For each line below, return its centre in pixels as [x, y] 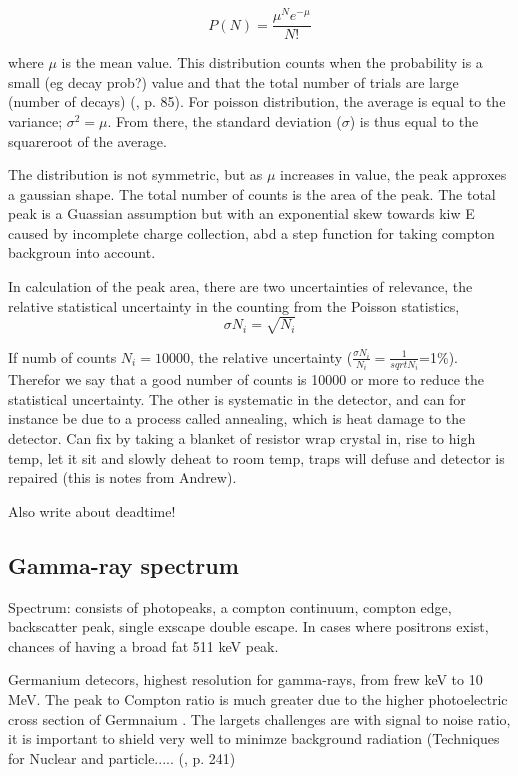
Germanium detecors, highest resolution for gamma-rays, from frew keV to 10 [245, 679]
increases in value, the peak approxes [393, 174]
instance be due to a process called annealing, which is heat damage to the [237, 418]
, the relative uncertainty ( [271, 356]
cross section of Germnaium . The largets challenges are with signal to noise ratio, [259, 718]
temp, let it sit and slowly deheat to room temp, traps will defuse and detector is [256, 457]
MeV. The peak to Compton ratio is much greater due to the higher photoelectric [258, 699]
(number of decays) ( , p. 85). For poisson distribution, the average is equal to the [257, 101]
